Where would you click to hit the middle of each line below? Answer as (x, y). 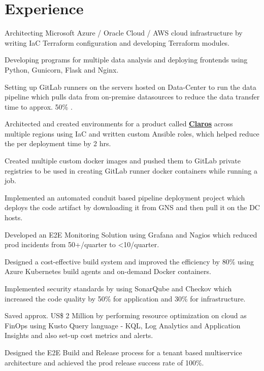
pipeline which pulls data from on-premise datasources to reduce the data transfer (132, 97)
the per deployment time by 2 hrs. (58, 143)
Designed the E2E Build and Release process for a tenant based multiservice (123, 352)
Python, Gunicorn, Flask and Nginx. (62, 69)
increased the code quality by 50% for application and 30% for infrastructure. (125, 298)
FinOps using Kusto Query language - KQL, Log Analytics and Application (123, 325)
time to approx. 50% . (39, 106)
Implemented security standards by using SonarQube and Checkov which (118, 288)
